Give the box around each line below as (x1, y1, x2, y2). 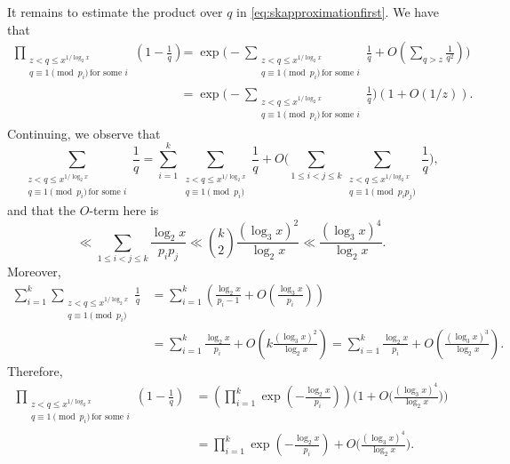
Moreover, (7, 262, 61, 281)
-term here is (89, 201, 159, 220)
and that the (7, 201, 76, 220)
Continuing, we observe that (7, 124, 161, 142)
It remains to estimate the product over (7, 3, 223, 20)
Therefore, (7, 361, 63, 380)
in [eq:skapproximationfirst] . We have (236, 3, 439, 20)
